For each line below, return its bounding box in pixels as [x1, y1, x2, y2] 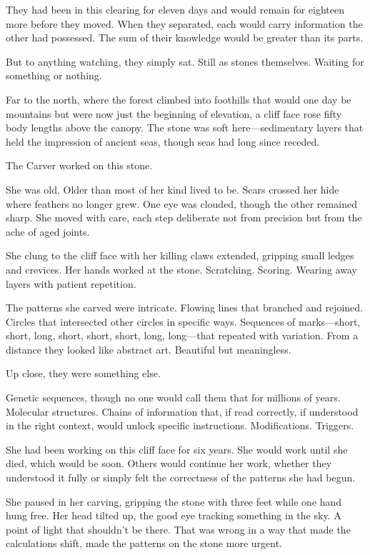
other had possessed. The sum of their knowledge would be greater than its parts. [6, 30, 364, 45]
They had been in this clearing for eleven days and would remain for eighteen [6, 2, 344, 16]
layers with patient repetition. [6, 276, 136, 291]
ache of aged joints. [6, 224, 90, 239]
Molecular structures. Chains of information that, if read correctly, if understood [6, 404, 359, 419]
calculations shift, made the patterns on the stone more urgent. [6, 536, 282, 551]
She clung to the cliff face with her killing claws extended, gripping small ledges [6, 248, 354, 263]
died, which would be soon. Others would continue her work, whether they [6, 456, 332, 471]
